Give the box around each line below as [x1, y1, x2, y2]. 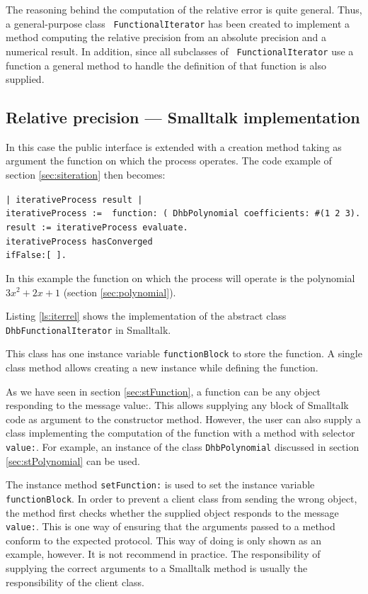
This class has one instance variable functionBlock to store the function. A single [6, 346, 362, 361]
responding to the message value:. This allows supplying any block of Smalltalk [6, 398, 349, 413]
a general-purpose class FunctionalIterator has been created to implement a [6, 16, 350, 30]
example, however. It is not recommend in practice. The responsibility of [6, 547, 321, 561]
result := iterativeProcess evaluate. [6, 222, 188, 232]
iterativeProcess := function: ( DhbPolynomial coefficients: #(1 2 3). [6, 208, 361, 219]
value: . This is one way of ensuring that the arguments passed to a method [6, 519, 335, 534]
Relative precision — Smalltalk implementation [6, 106, 360, 128]
